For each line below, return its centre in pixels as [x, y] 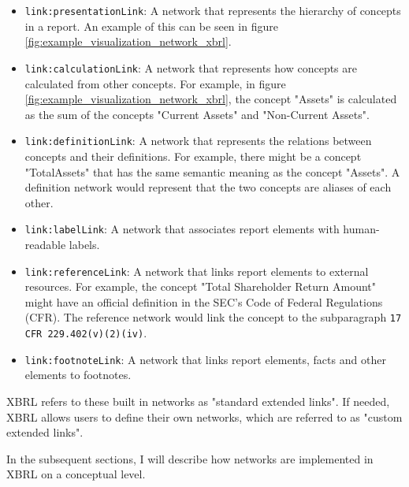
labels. [84, 244]
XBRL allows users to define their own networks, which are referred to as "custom [204, 416]
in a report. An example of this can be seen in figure [151, 26]
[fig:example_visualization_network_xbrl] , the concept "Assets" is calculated [211, 99]
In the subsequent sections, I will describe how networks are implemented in [190, 458]
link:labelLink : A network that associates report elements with [182, 229]
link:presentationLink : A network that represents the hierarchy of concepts [213, 10]
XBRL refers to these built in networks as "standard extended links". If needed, [198, 401]
